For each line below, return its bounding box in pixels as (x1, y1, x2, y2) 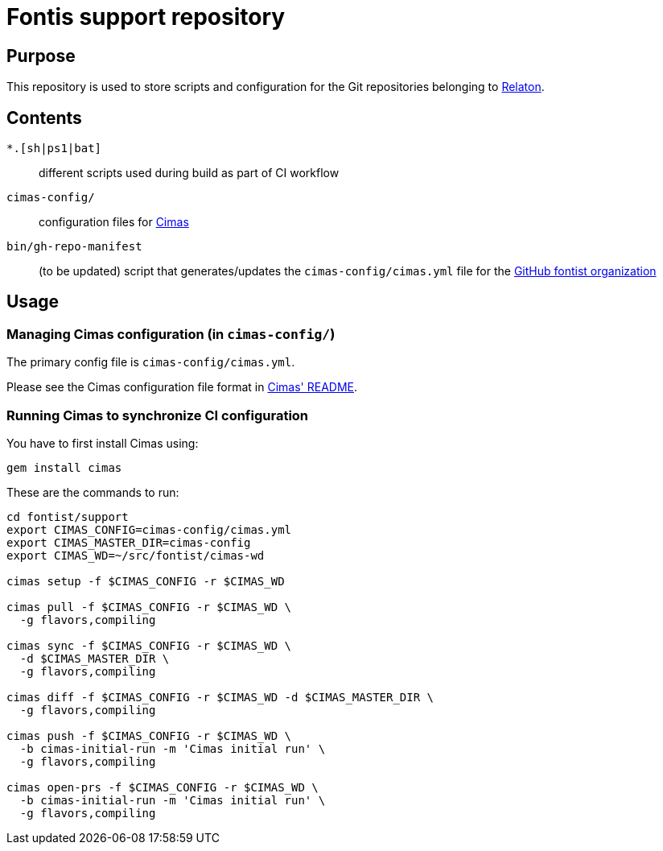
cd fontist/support (6, 510, 129, 523)
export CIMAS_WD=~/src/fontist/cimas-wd (6, 548, 265, 562)
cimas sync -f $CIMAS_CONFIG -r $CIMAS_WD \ (6, 638, 292, 652)
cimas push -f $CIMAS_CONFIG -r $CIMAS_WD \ (6, 729, 292, 742)
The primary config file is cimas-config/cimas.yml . (6, 355, 295, 370)
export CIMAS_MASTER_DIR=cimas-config (6, 535, 251, 549)
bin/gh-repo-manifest (6, 240, 142, 254)
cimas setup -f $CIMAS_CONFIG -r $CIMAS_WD (6, 574, 285, 588)
